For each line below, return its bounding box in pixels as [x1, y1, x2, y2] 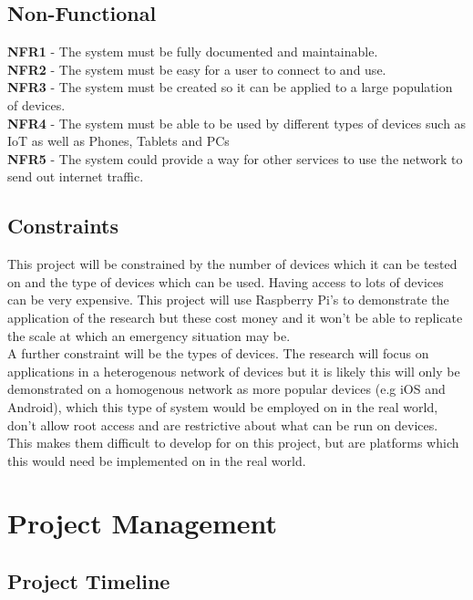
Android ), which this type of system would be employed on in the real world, [7, 397, 438, 416]
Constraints [7, 212, 118, 240]
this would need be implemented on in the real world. [7, 450, 306, 470]
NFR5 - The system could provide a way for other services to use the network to [7, 149, 463, 168]
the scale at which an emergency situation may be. [7, 326, 291, 345]
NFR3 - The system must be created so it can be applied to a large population [7, 78, 453, 97]
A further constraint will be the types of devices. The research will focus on [7, 344, 429, 363]
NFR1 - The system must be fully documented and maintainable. [7, 42, 378, 61]
